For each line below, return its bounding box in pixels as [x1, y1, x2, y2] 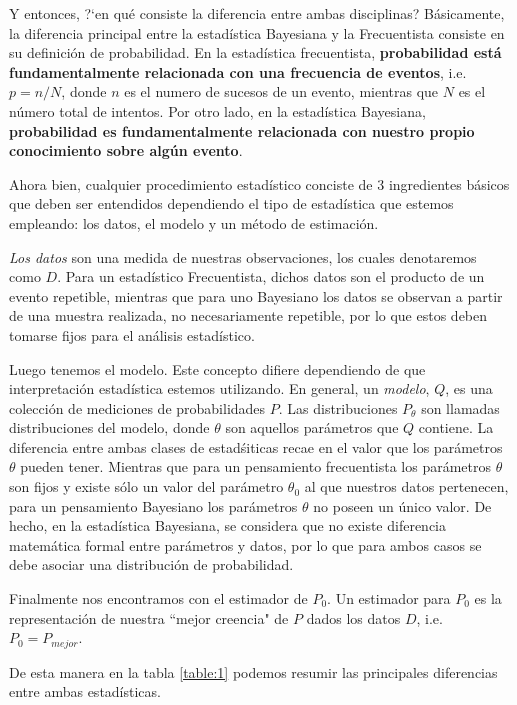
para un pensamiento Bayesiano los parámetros [9, 495, 298, 516]
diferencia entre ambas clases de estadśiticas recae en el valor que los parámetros [9, 436, 503, 457]
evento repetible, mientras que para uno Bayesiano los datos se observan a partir [9, 285, 503, 306]
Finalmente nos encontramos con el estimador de [9, 588, 308, 609]
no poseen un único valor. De [313, 495, 492, 516]
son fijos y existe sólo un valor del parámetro [9, 476, 284, 497]
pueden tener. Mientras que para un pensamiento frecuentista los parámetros [20, 456, 492, 477]
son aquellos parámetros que [225, 417, 399, 438]
